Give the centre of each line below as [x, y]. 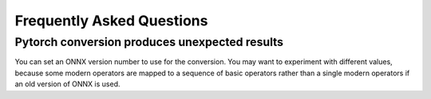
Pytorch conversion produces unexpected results [149, 42]
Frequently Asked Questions [111, 21]
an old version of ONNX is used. [67, 84]
